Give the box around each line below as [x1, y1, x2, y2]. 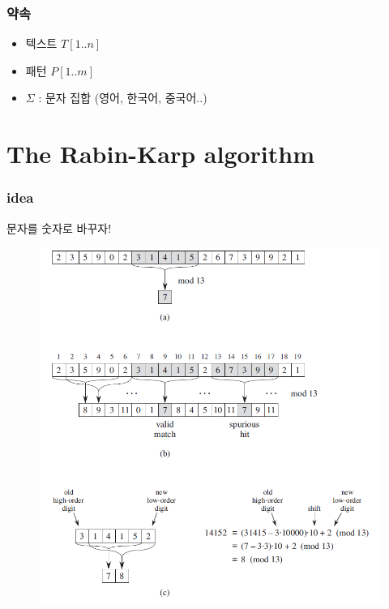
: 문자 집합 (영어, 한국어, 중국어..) [38, 89, 207, 106]
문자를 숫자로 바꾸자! [6, 219, 112, 236]
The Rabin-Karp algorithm [6, 137, 315, 170]
